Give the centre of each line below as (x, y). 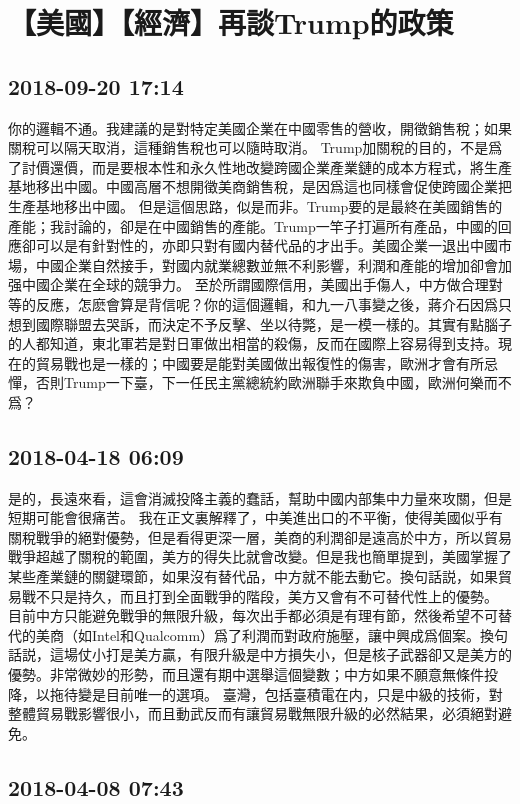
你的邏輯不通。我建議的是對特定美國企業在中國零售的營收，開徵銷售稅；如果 (260, 127)
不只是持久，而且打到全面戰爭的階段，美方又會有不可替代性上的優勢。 (266, 595)
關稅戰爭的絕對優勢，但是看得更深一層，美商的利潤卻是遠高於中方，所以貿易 (260, 536)
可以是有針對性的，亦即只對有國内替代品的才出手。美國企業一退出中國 (266, 245)
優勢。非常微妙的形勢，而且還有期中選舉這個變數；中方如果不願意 (225, 674)
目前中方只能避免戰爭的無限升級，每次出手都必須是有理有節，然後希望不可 (253, 615)
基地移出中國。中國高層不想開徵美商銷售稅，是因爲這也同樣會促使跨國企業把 (260, 186)
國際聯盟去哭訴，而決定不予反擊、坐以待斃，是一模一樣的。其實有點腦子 (273, 323)
